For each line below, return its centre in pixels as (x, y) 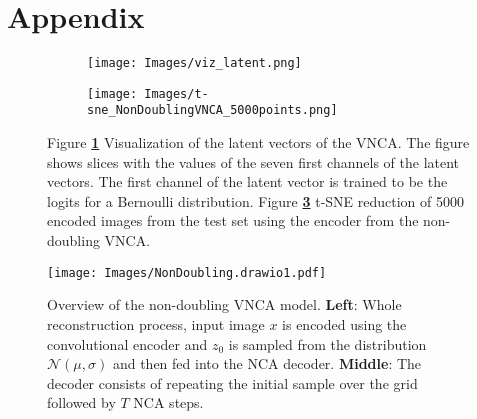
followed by (81, 402)
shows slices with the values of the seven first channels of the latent (253, 161)
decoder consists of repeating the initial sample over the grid (232, 382)
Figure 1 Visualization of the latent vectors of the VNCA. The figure (258, 142)
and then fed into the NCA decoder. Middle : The (267, 363)
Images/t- (176, 93)
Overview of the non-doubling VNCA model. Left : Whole (224, 304)
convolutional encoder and (127, 343)
